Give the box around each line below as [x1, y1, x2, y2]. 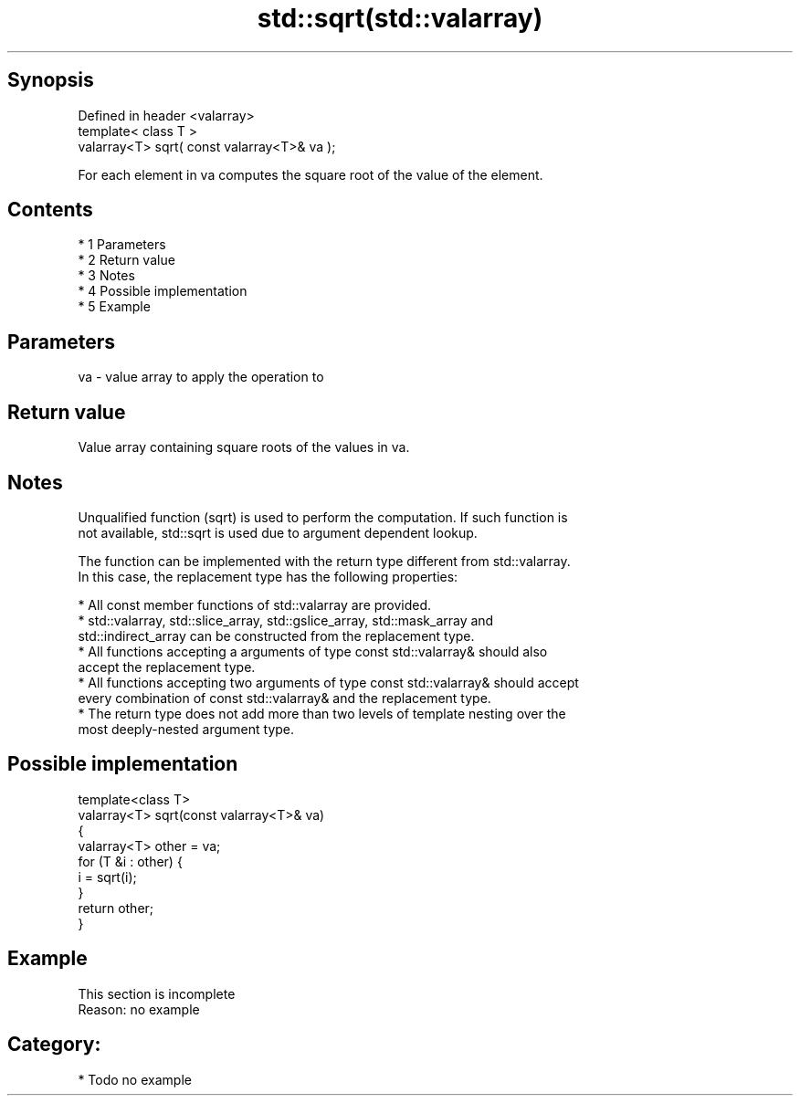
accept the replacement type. [78, 658, 256, 675]
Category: [7, 1033, 101, 1056]
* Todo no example [78, 1071, 192, 1087]
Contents [7, 198, 93, 222]
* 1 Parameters [78, 236, 166, 253]
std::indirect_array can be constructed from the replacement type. [78, 627, 475, 644]
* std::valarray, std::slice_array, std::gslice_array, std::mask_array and [78, 612, 494, 628]
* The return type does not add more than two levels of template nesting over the [78, 705, 566, 721]
